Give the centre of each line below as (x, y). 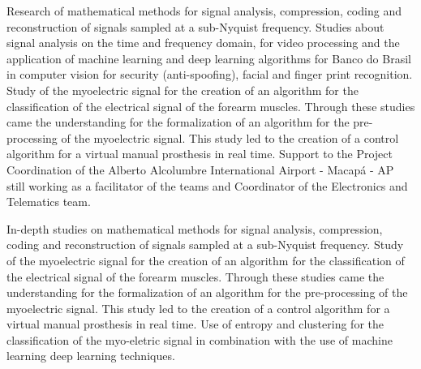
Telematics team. (49, 202)
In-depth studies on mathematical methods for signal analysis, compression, (195, 228)
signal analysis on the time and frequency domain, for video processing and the (203, 43)
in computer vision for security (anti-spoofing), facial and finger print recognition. (210, 74)
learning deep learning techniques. (91, 356)
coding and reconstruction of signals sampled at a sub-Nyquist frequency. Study (205, 245)
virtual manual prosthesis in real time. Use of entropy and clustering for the (195, 324)
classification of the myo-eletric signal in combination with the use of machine (200, 339)
